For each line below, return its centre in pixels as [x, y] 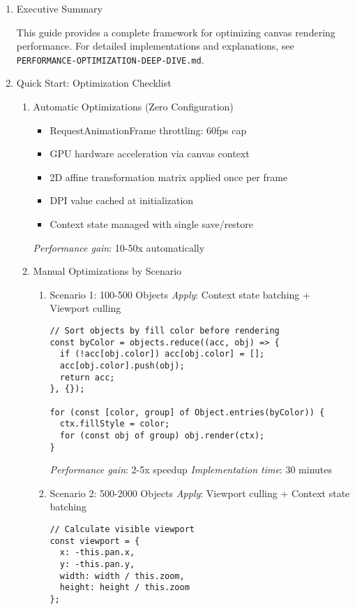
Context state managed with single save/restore [152, 224]
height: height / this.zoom [124, 588]
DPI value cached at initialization [122, 200]
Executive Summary [59, 8]
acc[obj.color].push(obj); [122, 365]
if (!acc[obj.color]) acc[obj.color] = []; [162, 354]
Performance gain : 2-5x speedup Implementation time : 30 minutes [191, 470]
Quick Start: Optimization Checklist [94, 83]
